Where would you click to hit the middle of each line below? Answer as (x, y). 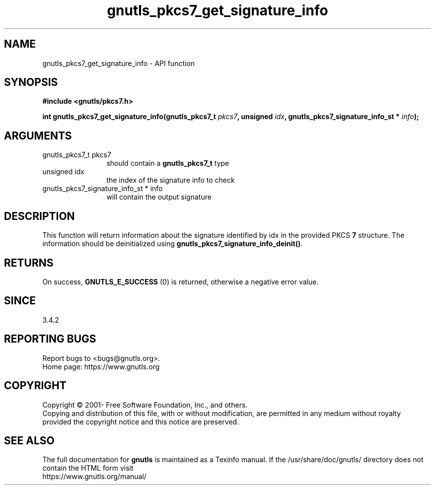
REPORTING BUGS (50, 339)
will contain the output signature (159, 197)
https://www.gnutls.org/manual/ (94, 477)
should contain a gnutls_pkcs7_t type (168, 163)
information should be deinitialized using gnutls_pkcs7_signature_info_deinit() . (173, 244)
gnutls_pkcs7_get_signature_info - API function (119, 63)
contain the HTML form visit (88, 468)
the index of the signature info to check (171, 180)
